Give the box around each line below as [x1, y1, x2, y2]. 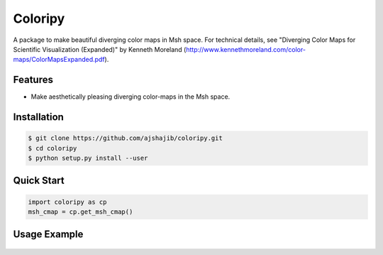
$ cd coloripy [28, 144, 77, 152]
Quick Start [13, 175, 65, 187]
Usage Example [13, 228, 84, 241]
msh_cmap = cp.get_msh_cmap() [28, 208, 133, 216]
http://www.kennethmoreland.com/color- [185, 45, 306, 53]
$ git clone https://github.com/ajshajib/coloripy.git [28, 134, 223, 142]
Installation [13, 111, 64, 124]
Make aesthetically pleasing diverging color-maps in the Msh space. [30, 92, 231, 101]
